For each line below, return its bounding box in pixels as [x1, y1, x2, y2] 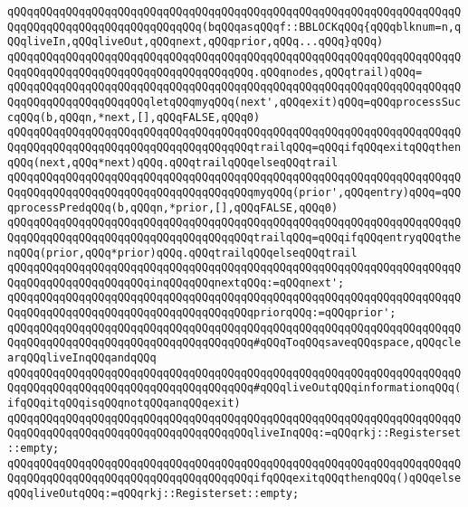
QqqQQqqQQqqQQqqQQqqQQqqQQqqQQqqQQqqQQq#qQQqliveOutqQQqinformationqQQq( [7, 381, 462, 395]
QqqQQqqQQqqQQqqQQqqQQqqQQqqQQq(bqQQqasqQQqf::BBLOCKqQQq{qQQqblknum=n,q [7, 20, 462, 33]
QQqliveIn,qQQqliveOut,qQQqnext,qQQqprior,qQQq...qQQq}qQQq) [7, 35, 384, 49]
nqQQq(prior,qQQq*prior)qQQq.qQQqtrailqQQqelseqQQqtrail [7, 246, 358, 259]
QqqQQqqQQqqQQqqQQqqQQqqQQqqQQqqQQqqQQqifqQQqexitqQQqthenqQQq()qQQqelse [7, 472, 462, 485]
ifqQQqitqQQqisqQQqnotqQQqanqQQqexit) [7, 397, 241, 410]
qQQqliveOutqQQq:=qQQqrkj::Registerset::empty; [7, 487, 300, 500]
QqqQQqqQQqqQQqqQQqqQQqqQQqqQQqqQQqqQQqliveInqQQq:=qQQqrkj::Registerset [7, 427, 462, 440]
